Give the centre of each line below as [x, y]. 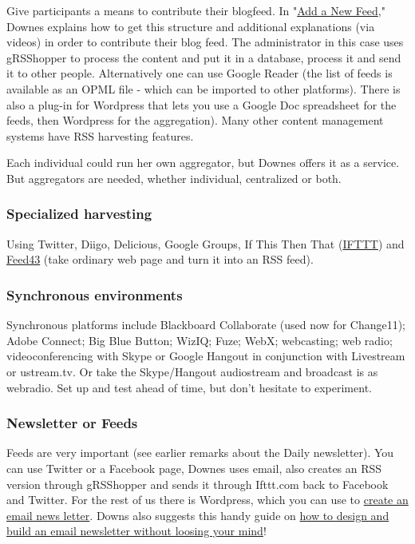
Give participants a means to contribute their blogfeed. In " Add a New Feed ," [196, 10]
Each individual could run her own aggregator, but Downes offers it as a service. [203, 163]
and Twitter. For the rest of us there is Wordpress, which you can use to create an [207, 500]
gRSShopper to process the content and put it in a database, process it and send [204, 57]
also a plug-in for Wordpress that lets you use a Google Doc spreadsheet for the [202, 104]
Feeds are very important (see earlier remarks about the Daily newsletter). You [200, 453]
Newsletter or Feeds [72, 423]
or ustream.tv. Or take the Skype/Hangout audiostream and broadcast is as [192, 371]
